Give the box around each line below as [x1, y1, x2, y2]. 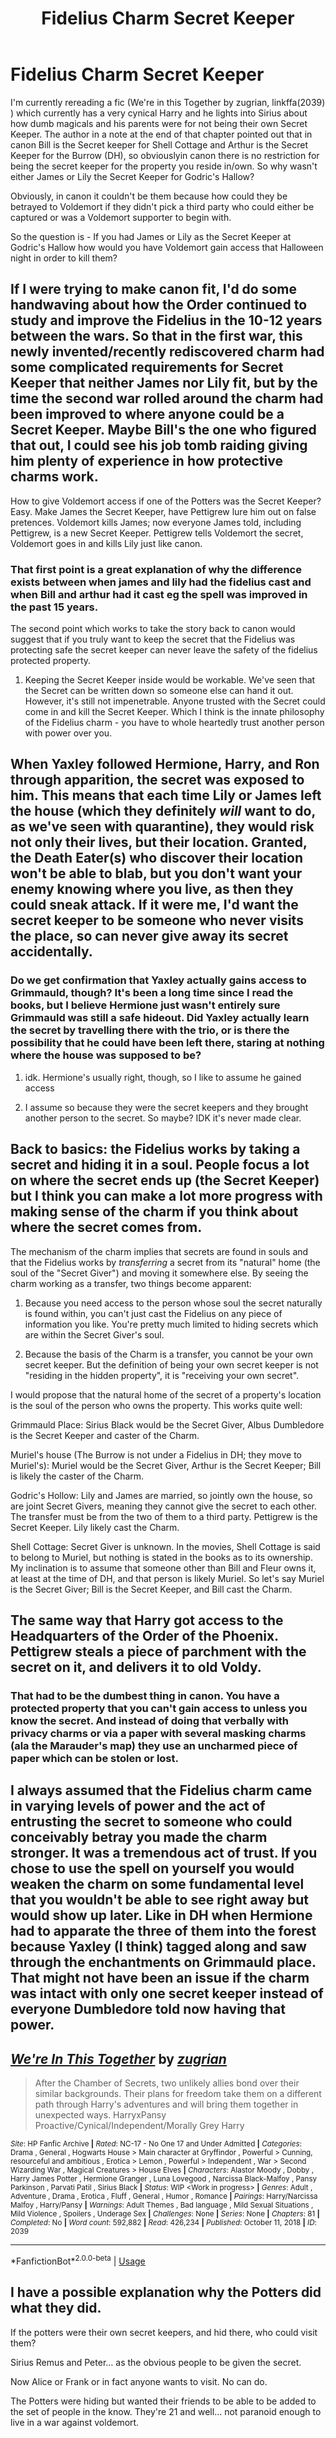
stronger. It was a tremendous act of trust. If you [10, 1845, 318, 1862]
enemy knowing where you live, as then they [10, 881, 294, 898]
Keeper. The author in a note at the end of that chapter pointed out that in [10, 128, 313, 140]
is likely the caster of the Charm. [10, 1470, 145, 1482]
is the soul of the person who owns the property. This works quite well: [10, 1399, 303, 1411]
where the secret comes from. [10, 1219, 203, 1236]
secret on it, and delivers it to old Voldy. [10, 1658, 262, 1676]
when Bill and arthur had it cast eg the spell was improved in [10, 587, 308, 601]
